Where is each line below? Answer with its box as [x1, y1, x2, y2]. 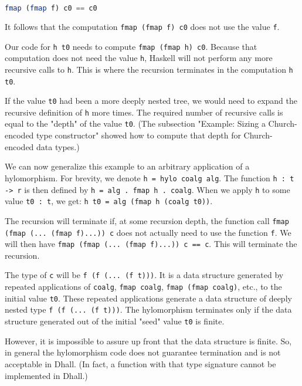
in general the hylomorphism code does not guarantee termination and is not [5, 346, 281, 358]
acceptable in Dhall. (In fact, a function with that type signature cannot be [5, 357, 276, 370]
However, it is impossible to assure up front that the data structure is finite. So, [5, 334, 292, 347]
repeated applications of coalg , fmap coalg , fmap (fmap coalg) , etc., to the [5, 280, 282, 293]
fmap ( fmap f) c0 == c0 [5, 4, 97, 12]
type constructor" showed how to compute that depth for [36, 129, 241, 141]
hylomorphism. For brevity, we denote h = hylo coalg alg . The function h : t [5, 171, 294, 184]
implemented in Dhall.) [5, 369, 88, 381]
